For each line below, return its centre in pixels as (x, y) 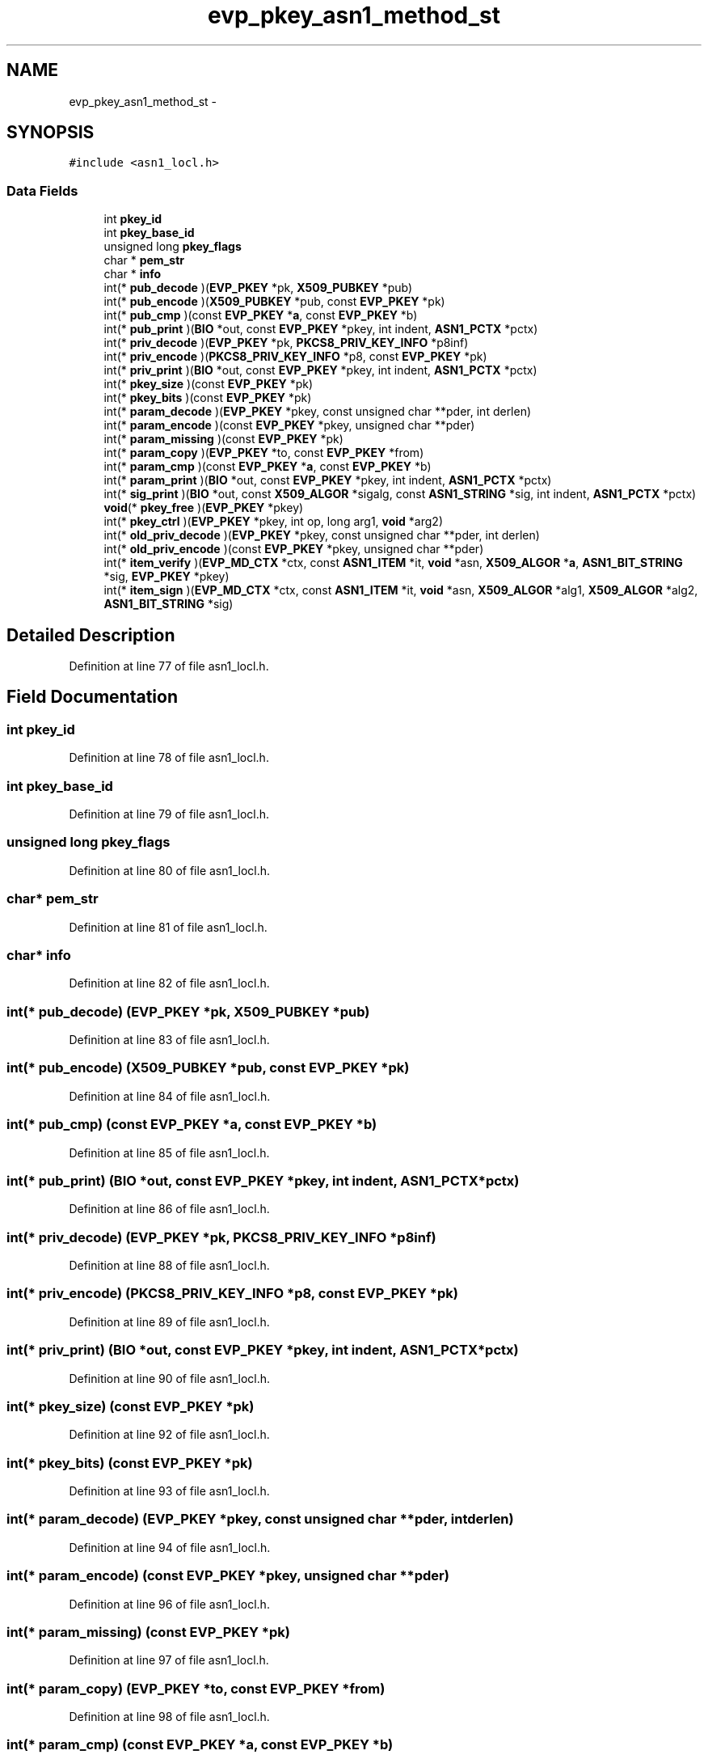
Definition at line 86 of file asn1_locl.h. (169, 1209)
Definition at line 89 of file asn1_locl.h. (169, 1321)
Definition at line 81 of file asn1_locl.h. (168, 927)
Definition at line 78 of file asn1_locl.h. (169, 758)
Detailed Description (91, 635)
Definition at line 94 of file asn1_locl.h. (170, 1547)
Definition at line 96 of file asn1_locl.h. (169, 1604)
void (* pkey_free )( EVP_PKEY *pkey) (204, 508)
